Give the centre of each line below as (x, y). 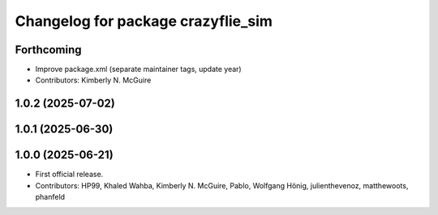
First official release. (69, 175)
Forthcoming (48, 50)
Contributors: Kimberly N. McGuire (93, 80)
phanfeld (50, 197)
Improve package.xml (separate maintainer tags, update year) (139, 70)
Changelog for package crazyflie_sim (144, 21)
